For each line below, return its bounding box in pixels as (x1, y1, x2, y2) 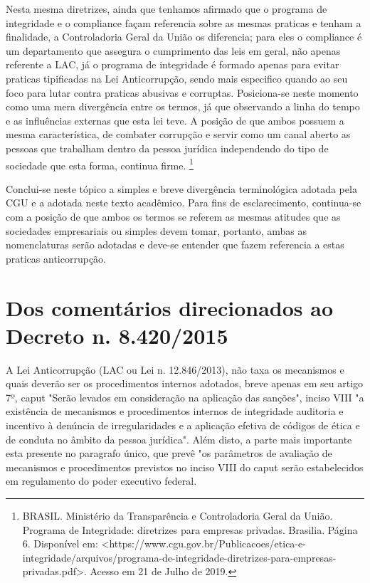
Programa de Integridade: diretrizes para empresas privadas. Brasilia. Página (22, 522, 358, 537)
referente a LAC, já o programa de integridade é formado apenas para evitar (6, 57, 339, 72)
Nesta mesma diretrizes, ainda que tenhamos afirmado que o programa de (6, 1, 327, 16)
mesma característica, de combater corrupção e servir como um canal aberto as (6, 127, 351, 142)
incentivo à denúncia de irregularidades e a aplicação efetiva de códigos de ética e (6, 418, 360, 433)
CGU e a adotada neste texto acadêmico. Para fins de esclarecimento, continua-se (6, 195, 361, 210)
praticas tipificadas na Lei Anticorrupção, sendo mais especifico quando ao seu (6, 70, 348, 85)
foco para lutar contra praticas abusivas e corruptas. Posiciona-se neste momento (6, 85, 359, 100)
